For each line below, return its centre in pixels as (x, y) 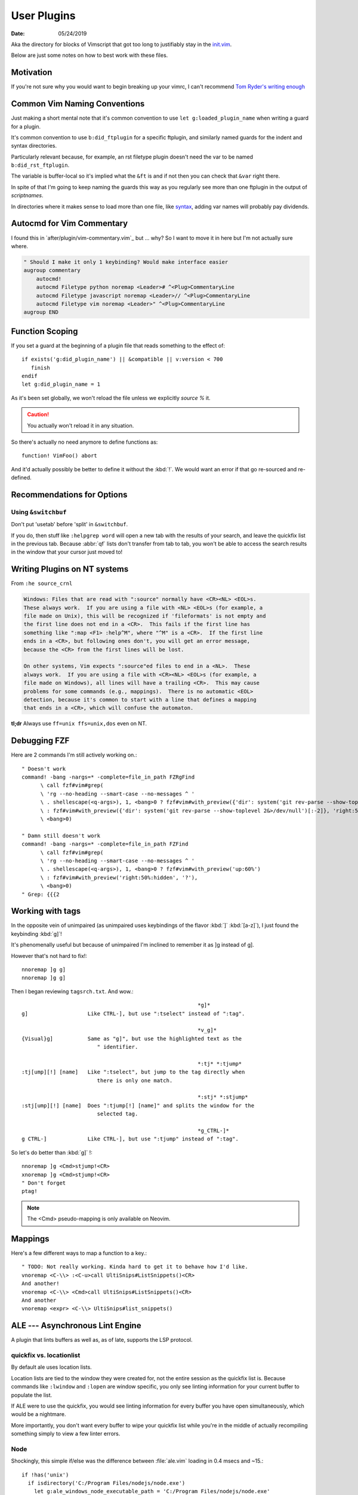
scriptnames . (27, 196)
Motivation (32, 73)
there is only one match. (135, 1080)
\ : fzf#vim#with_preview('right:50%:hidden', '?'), (119, 877)
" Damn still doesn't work (61, 835)
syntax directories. (34, 146)
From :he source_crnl (42, 584)
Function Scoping (44, 331)
